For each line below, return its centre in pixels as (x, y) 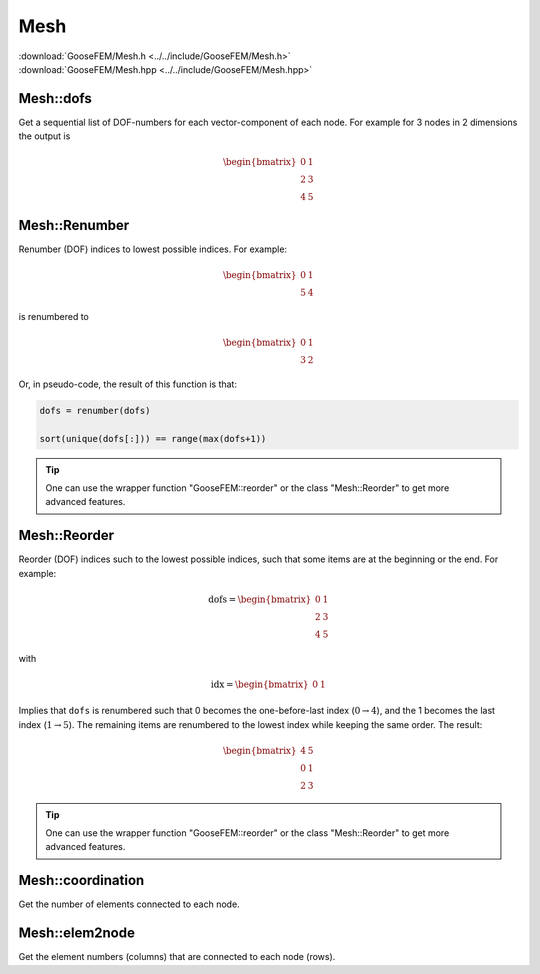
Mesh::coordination (81, 880)
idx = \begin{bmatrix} (259, 684)
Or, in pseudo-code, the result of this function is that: (127, 384)
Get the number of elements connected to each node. (129, 904)
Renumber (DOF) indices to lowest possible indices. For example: (153, 249)
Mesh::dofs (55, 98)
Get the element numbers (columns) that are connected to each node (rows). (177, 957)
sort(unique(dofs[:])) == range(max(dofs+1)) (153, 438)
